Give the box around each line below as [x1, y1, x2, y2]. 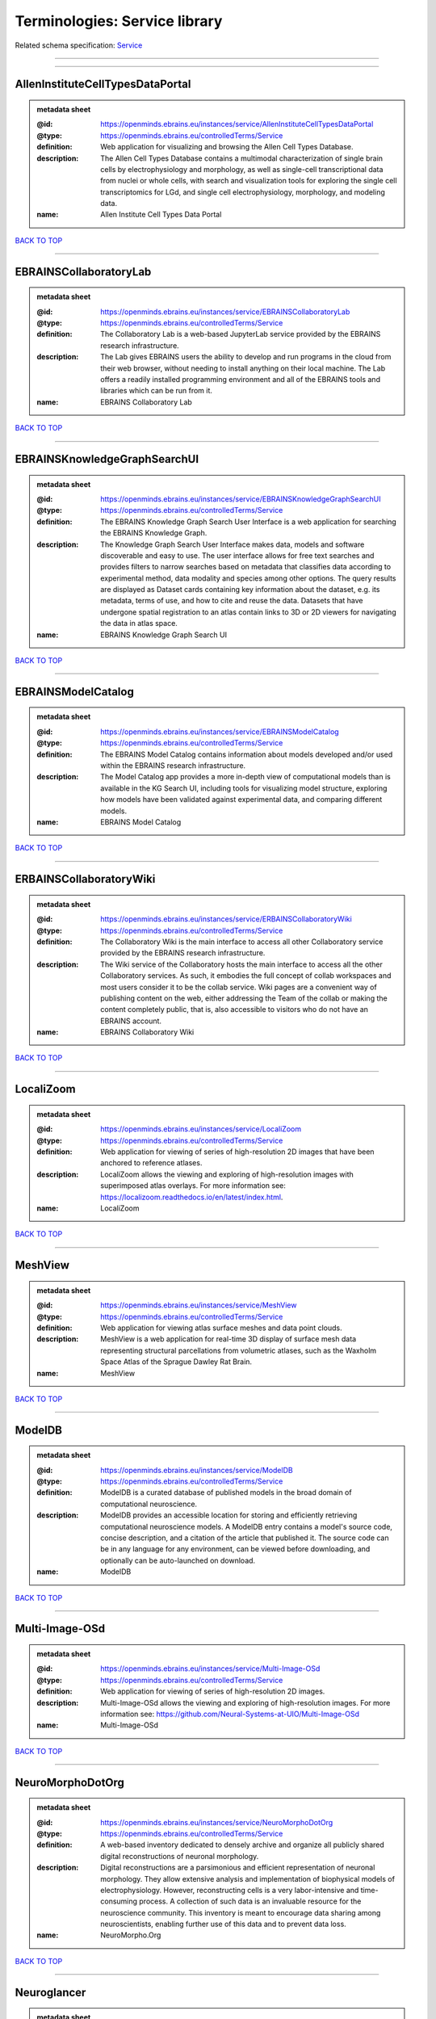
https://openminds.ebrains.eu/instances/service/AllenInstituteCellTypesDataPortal [100, 120, 374, 129]
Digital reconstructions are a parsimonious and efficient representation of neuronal [100, 1862, 375, 1873]
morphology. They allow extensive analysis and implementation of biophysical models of [100, 1874, 396, 1883]
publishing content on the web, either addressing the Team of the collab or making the [100, 993, 388, 1003]
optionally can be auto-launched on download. [100, 1555, 256, 1565]
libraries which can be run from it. [100, 386, 213, 396]
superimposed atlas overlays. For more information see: [100, 1181, 287, 1190]
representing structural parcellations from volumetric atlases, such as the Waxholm [100, 1345, 377, 1355]
